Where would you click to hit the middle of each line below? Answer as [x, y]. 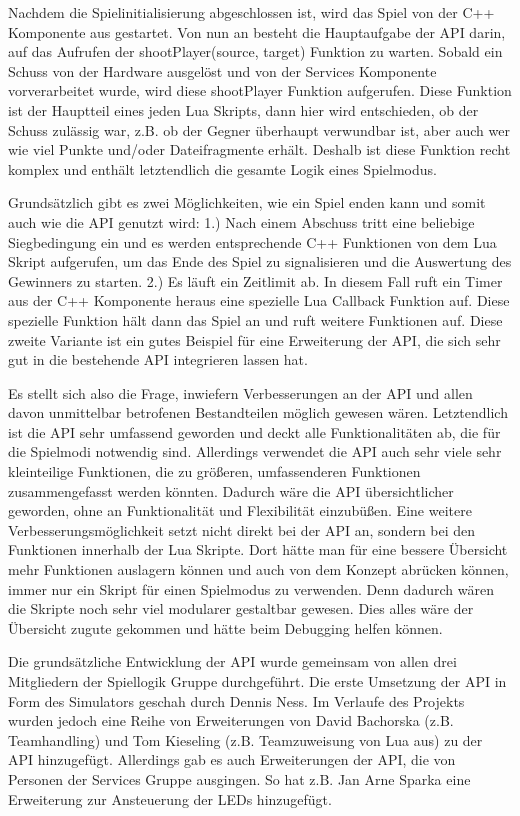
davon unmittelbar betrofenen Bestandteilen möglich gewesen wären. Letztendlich [258, 412]
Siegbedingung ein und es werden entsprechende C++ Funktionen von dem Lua [252, 241]
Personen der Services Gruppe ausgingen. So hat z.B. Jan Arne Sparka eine [239, 778]
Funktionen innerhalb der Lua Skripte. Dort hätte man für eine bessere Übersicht [258, 549]
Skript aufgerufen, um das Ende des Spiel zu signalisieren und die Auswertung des [260, 261]
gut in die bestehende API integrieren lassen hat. [158, 359]
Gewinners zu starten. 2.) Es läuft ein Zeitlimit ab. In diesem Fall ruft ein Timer [255, 280]
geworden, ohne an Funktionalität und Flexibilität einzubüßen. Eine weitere [240, 510]
